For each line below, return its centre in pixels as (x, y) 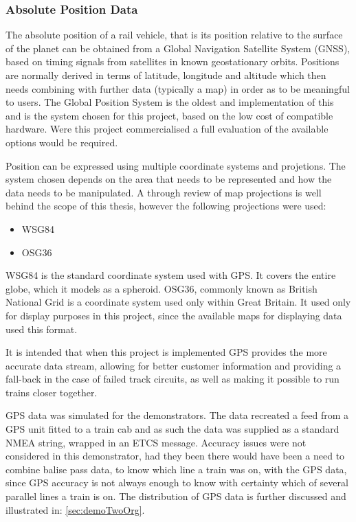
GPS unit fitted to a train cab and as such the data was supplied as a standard (173, 429)
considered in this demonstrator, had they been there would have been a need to (175, 456)
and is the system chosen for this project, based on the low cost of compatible (169, 115)
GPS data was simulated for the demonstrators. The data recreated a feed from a (177, 415)
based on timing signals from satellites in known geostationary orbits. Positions (173, 61)
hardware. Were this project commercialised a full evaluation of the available (167, 129)
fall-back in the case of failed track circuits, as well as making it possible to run (173, 379)
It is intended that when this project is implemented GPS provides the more (166, 352)
